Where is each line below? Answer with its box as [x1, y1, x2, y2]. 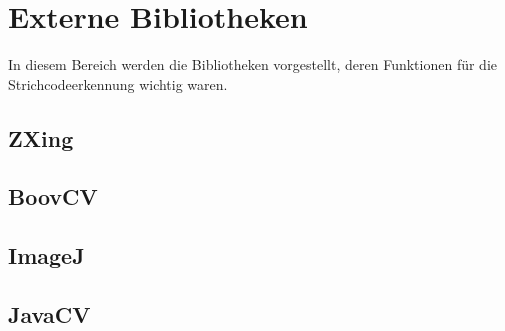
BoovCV [8, 181, 98, 212]
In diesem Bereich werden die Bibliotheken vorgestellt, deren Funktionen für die [8, 54, 497, 75]
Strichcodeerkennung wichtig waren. [8, 73, 228, 94]
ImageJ [8, 240, 85, 271]
